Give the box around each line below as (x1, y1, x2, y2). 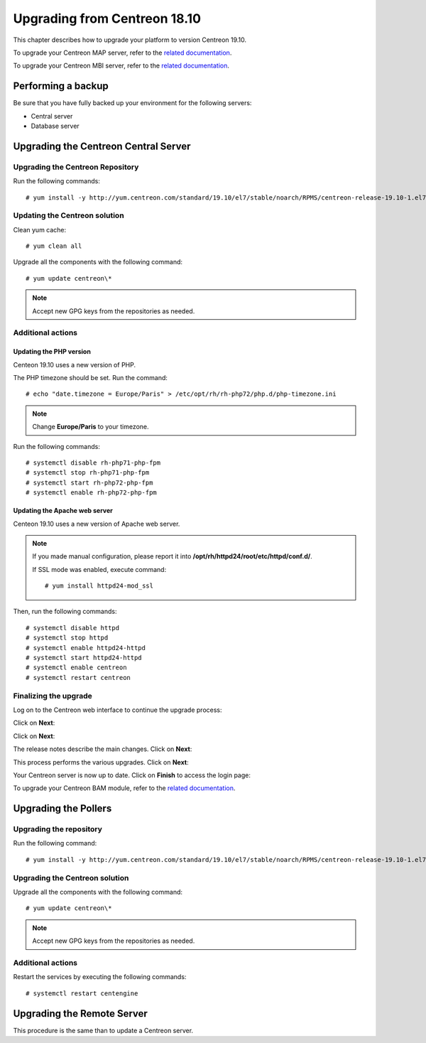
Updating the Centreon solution (13, 210, 124, 220)
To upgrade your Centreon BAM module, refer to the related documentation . (13, 784, 236, 792)
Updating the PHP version (13, 347, 92, 356)
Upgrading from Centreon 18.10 (13, 11, 202, 26)
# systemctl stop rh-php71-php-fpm (26, 469, 150, 477)
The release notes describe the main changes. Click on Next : (13, 745, 192, 753)
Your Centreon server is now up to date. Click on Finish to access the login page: (13, 771, 251, 779)
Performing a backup (13, 80, 109, 92)
